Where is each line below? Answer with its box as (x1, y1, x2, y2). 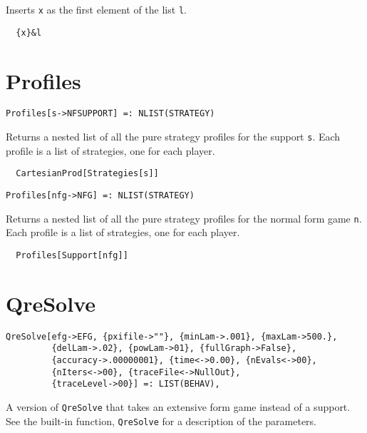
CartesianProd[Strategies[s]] (16, 168, 159, 179)
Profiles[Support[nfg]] (16, 250, 128, 260)
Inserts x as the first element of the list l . (6, 2, 187, 16)
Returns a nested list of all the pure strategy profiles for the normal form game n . (6, 210, 362, 225)
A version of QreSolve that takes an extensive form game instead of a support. (6, 399, 351, 414)
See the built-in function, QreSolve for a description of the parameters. (6, 413, 317, 428)
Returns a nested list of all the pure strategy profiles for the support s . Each (6, 129, 341, 144)
